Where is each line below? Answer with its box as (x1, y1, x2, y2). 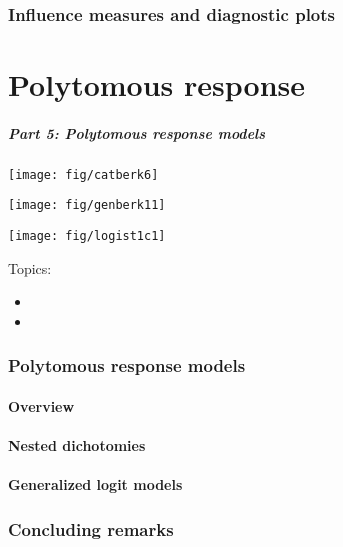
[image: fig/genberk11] (8, 198, 166, 213)
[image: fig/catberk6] (8, 167, 159, 182)
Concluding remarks (8, 516, 174, 541)
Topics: (8, 257, 52, 278)
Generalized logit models (8, 474, 183, 495)
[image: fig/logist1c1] (8, 229, 166, 244)
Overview (8, 395, 75, 416)
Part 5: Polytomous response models (8, 122, 266, 143)
